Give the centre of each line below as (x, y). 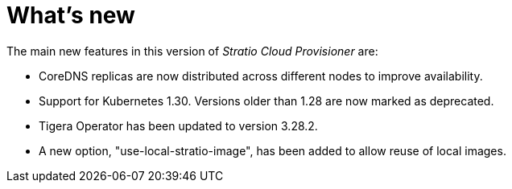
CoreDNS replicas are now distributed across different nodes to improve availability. (261, 76)
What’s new (71, 15)
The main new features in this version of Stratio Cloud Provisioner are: (192, 51)
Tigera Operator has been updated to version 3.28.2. (178, 125)
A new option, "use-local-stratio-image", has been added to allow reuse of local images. (273, 150)
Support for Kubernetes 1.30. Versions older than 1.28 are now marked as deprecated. (266, 101)
